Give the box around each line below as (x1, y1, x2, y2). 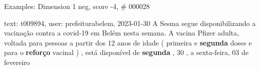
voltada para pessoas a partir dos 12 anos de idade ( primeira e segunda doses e (4, 37, 252, 47)
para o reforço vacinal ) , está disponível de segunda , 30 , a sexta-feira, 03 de (4, 47, 249, 57)
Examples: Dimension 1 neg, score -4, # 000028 (4, 1, 150, 11)
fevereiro (4, 56, 30, 67)
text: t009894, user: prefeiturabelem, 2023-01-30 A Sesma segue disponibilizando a (4, 17, 256, 28)
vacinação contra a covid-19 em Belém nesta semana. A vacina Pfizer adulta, (4, 27, 239, 38)
